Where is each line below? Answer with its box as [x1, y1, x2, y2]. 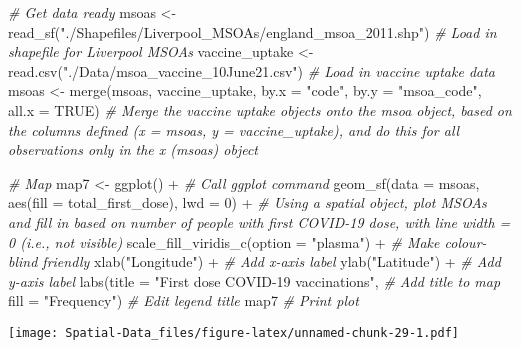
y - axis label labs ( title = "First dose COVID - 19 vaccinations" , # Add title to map [8, 270, 501, 291]
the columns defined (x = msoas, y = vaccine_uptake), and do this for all [8, 119, 460, 140]
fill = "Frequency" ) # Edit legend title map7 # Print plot [8, 290, 359, 311]
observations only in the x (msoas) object [8, 139, 258, 160]
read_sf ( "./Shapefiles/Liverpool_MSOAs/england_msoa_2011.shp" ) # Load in [8, 21, 497, 42]
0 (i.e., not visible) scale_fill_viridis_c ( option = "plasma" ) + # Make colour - [8, 231, 487, 252]
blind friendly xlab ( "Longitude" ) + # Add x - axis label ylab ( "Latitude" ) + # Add [8, 251, 501, 272]
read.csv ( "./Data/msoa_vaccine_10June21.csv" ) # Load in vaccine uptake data [8, 60, 496, 81]
